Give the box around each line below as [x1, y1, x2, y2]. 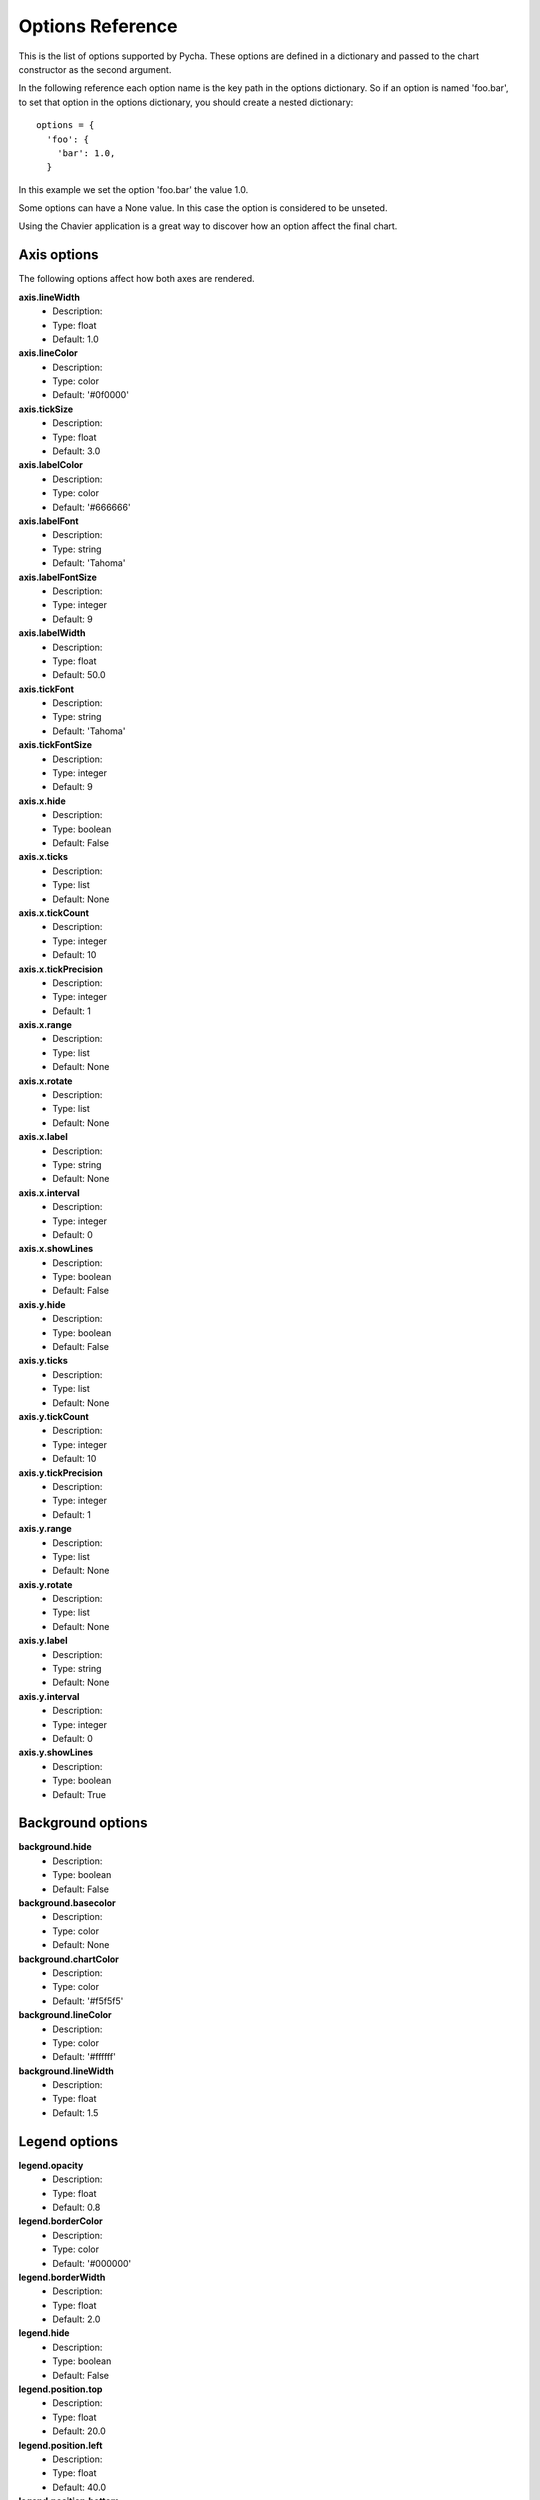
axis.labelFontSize [18, 571, 97, 583]
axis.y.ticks [18, 1355, 69, 1367]
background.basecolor [18, 1897, 117, 1909]
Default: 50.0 [52, 669, 106, 681]
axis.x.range [18, 1019, 72, 1031]
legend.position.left [18, 2439, 103, 2451]
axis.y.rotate [18, 1578, 73, 1590]
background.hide [18, 1841, 92, 1853]
